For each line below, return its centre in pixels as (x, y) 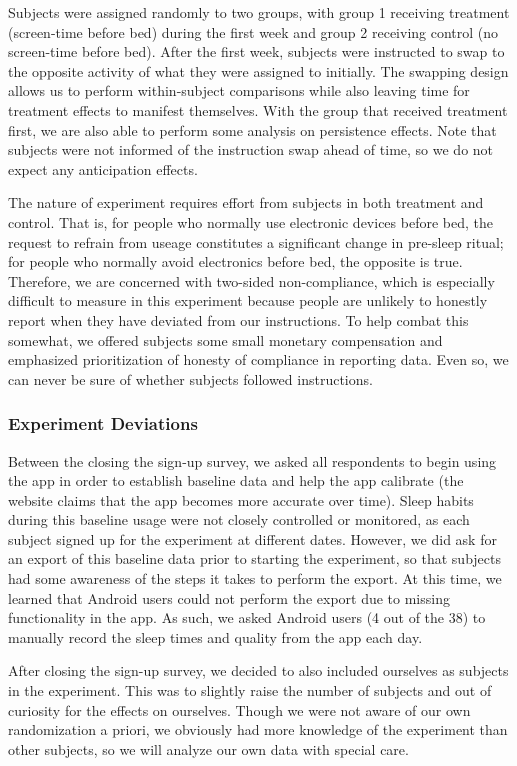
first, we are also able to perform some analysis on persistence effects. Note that (252, 129)
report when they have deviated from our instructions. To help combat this (238, 319)
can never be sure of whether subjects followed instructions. (190, 378)
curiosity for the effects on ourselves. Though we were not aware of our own (239, 709)
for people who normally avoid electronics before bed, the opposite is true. (235, 261)
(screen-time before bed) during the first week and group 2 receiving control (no (253, 31)
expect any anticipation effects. (103, 168)
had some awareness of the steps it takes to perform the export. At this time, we (255, 578)
